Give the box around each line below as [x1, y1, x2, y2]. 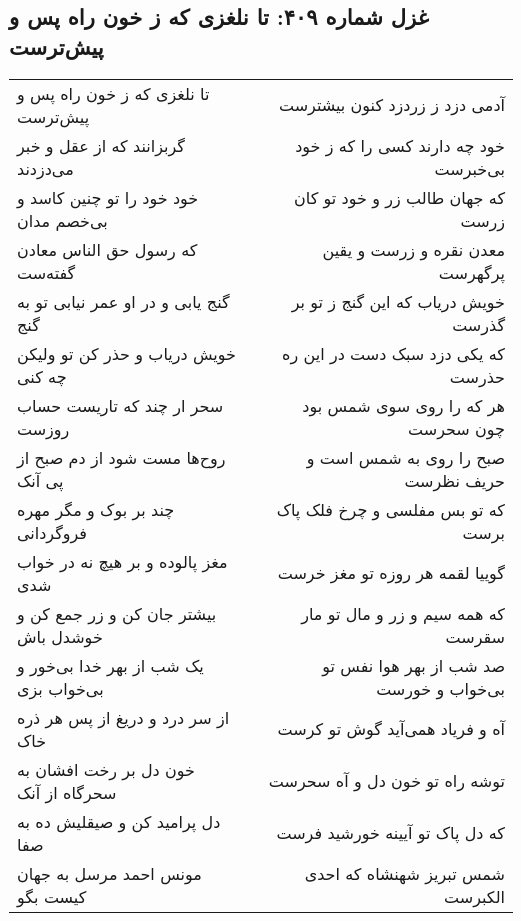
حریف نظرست [404, 468, 505, 492]
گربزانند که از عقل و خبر [17, 133, 185, 157]
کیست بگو [17, 884, 87, 908]
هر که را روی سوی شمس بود [302, 393, 505, 417]
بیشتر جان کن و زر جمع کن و [17, 601, 217, 625]
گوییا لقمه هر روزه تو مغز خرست [277, 561, 505, 585]
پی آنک [17, 468, 64, 492]
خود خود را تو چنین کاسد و [17, 185, 199, 209]
